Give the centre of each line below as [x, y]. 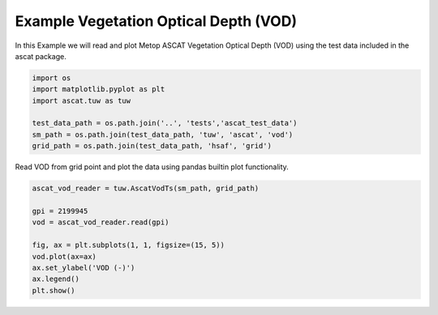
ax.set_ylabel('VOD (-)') [84, 268]
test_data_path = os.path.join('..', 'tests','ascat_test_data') [165, 123]
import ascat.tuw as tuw [82, 100]
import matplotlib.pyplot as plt [99, 89]
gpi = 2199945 [60, 211]
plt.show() [54, 290]
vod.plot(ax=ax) [64, 256]
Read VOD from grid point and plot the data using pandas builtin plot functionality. [152, 167]
